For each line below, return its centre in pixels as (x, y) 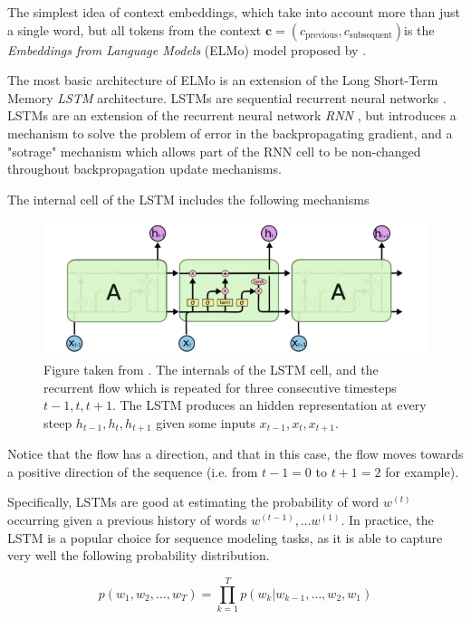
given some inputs (206, 422)
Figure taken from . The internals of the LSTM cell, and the (211, 370)
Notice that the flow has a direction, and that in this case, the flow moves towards (235, 454)
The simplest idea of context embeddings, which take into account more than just (234, 12)
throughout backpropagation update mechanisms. (144, 169)
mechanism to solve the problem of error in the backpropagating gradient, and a (230, 133)
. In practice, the (387, 520)
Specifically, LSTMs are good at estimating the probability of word (193, 502)
